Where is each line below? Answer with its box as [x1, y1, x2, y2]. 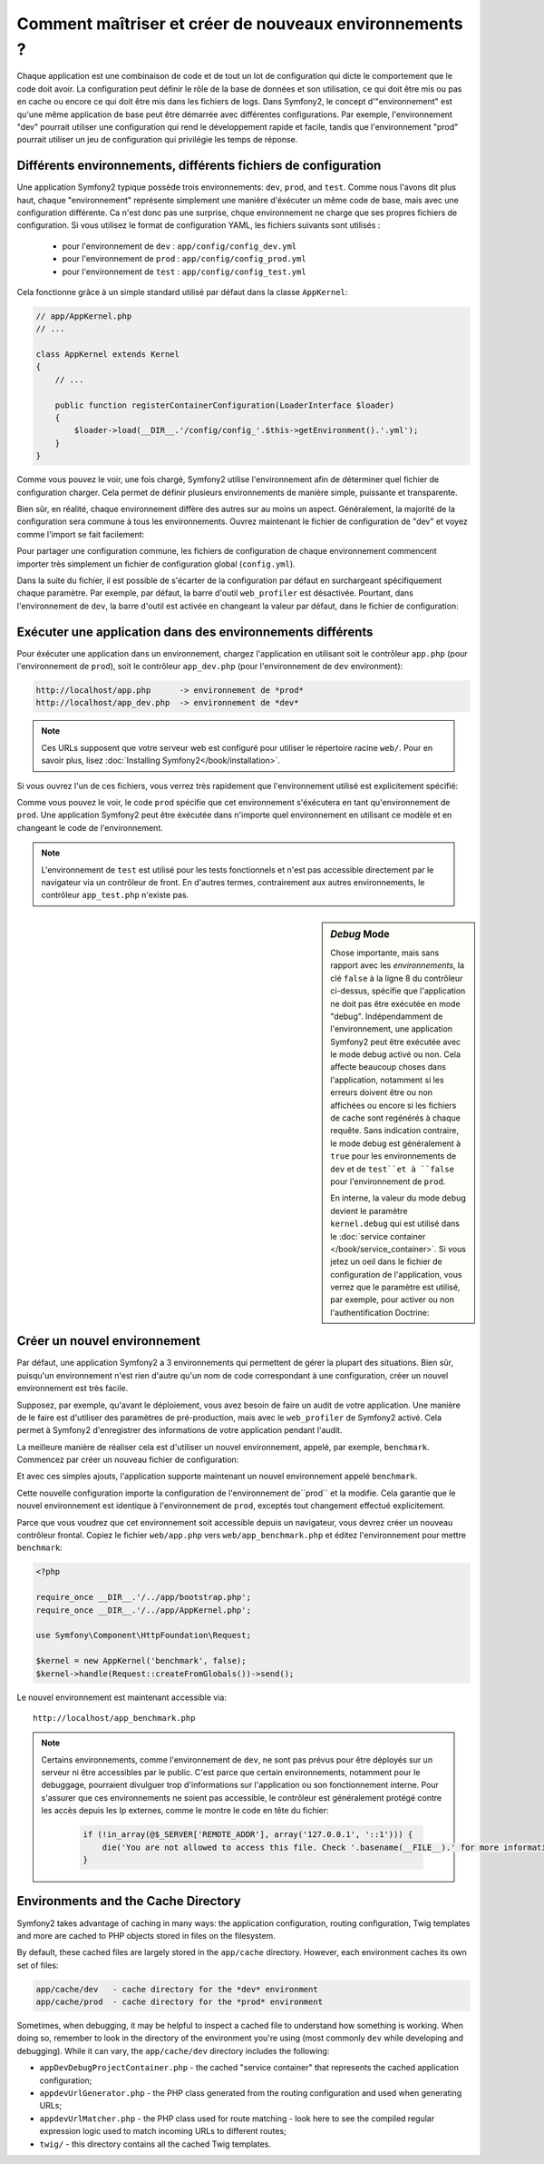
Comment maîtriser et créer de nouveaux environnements [16, 14, 463, 34]
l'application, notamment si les [330, 1074, 444, 1085]
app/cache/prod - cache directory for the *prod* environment [35, 1997, 324, 2007]
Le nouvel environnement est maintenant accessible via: [16, 1692, 227, 1703]
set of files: [16, 1960, 59, 1971]
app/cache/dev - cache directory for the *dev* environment [35, 1984, 318, 1994]
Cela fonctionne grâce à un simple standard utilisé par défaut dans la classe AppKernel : [16, 286, 348, 297]
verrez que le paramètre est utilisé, [330, 1281, 461, 1293]
